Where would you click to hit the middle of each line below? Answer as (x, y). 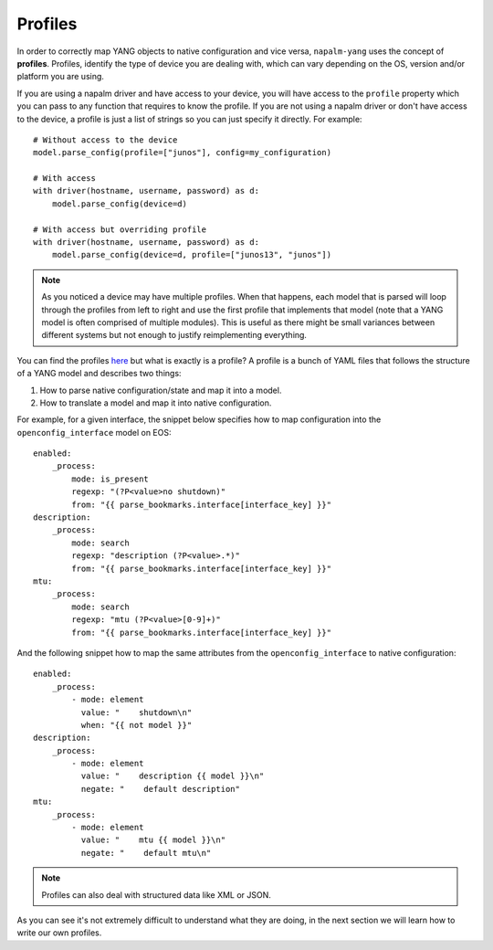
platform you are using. (61, 77)
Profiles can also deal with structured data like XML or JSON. (156, 894)
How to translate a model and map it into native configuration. (156, 403)
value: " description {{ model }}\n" (173, 776)
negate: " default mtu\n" (146, 853)
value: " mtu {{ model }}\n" (153, 840)
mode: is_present (110, 479)
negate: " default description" (161, 789)
